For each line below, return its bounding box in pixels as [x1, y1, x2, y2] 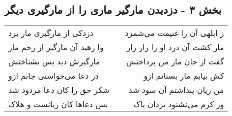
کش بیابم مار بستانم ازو [144, 70, 224, 82]
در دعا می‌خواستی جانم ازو [8, 70, 99, 82]
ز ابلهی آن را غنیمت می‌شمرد [125, 27, 224, 39]
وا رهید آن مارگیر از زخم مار [8, 41, 104, 53]
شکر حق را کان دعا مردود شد [8, 84, 110, 96]
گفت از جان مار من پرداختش [126, 56, 224, 67]
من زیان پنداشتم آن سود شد [128, 84, 224, 96]
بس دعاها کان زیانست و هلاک [8, 98, 108, 110]
